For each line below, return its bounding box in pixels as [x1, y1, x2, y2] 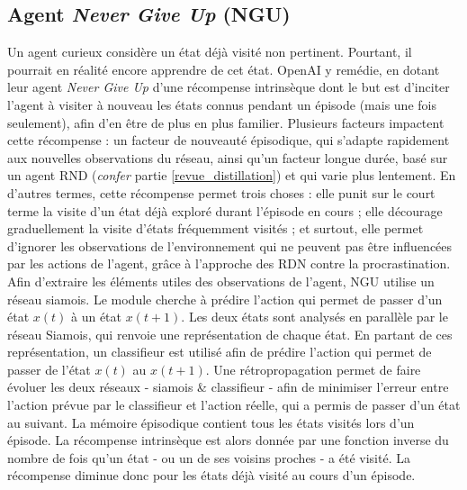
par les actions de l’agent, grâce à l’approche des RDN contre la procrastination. [7, 254, 451, 273]
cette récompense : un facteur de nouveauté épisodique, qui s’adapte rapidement [7, 131, 450, 150]
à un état [70, 307, 121, 326]
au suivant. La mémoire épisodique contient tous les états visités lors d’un [7, 413, 415, 431]
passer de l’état [7, 359, 91, 378]
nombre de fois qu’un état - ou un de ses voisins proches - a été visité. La [7, 448, 410, 467]
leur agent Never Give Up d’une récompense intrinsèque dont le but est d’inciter [7, 77, 450, 96]
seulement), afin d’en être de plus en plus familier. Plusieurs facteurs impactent [7, 113, 445, 132]
